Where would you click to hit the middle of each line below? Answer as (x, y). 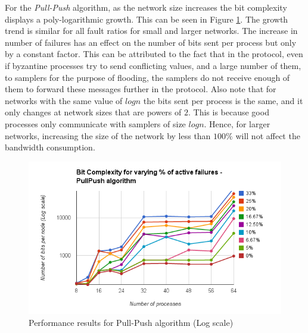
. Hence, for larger (237, 123)
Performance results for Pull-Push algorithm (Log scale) (131, 322)
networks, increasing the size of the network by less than (108, 135)
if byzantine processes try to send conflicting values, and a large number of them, (153, 65)
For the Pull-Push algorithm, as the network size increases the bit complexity (146, 7)
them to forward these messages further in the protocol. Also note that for (141, 89)
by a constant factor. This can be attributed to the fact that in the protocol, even (154, 54)
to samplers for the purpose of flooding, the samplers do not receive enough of (147, 77)
